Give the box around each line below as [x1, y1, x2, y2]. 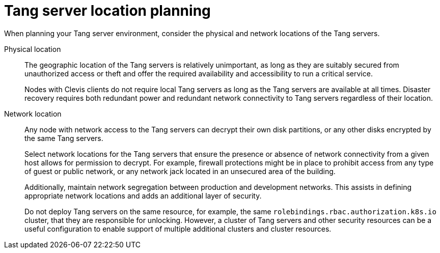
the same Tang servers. [24, 133, 103, 143]
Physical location [4, 44, 61, 53]
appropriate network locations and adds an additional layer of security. [24, 191, 262, 200]
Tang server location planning [4, 2, 211, 19]
